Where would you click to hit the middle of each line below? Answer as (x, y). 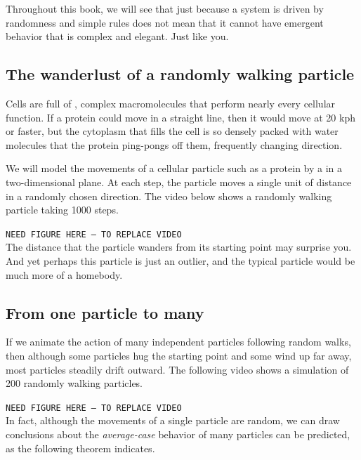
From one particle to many (105, 312)
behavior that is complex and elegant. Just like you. (117, 36)
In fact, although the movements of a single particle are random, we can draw (173, 420)
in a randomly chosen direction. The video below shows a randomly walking (169, 196)
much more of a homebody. (64, 274)
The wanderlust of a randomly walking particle (180, 74)
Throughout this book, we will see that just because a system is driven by (165, 8)
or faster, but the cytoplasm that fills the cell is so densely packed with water (172, 131)
